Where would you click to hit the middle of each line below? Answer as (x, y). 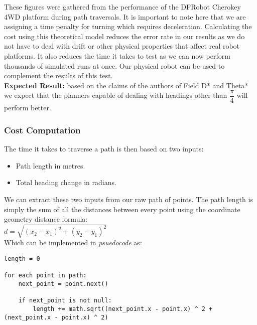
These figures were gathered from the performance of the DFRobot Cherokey (122, 7)
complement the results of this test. (58, 75)
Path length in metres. (50, 165)
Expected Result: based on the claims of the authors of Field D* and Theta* (126, 85)
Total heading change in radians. (66, 182)
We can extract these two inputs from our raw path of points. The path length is (128, 199)
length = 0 (22, 259)
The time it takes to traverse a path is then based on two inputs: (104, 149)
